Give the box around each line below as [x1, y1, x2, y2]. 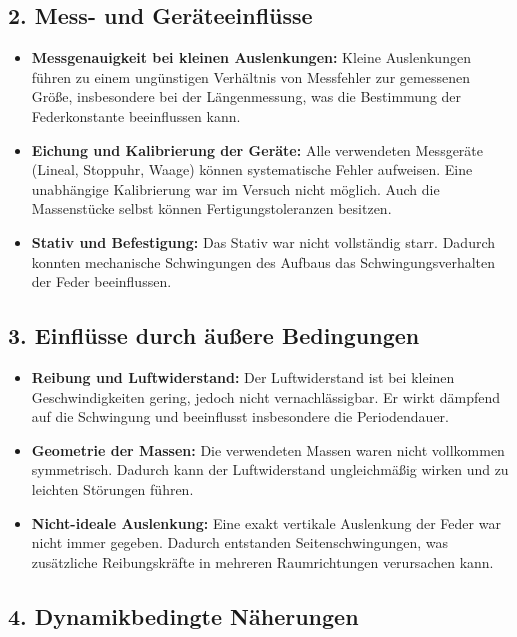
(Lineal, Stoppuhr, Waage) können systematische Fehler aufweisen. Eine [31, 159, 473, 180]
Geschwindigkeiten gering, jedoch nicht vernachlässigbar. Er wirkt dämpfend [31, 386, 500, 407]
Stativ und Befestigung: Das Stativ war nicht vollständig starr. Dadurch [31, 231, 496, 252]
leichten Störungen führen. [31, 478, 194, 499]
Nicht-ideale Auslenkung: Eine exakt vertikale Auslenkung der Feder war [31, 512, 501, 533]
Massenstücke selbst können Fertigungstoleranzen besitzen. [31, 198, 392, 219]
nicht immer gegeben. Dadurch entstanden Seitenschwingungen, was [31, 532, 449, 553]
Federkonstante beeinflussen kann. [31, 105, 241, 126]
